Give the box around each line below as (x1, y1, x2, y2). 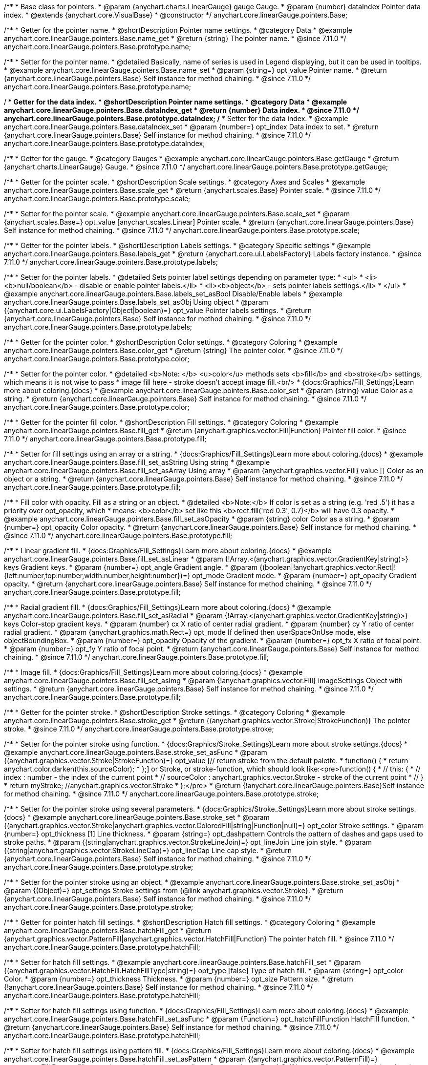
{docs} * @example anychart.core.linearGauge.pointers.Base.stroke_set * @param (4, 813, 270, 821)
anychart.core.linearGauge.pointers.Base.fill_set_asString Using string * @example (4, 458, 270, 466)
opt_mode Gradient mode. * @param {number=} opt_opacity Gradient (192, 571, 417, 580)
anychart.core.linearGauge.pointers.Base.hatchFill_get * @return (4, 926, 212, 935)
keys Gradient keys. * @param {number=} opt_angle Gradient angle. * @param (4, 563, 258, 571)
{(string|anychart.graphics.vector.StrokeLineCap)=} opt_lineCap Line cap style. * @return (4, 846, 292, 855)
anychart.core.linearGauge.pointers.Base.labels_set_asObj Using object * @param (4, 298, 268, 306)
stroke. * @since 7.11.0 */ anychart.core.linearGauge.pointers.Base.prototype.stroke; (4, 725, 274, 733)
